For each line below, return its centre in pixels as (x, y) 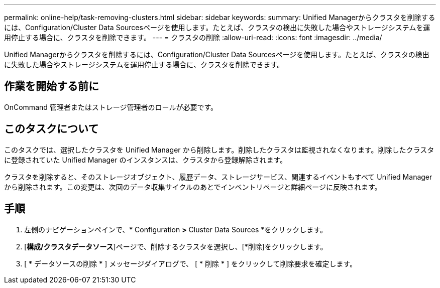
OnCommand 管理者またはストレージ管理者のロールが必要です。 (111, 107)
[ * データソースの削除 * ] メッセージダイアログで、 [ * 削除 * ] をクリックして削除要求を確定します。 (191, 263)
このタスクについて (51, 129)
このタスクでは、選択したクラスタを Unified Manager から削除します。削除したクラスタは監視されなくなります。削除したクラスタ (219, 150)
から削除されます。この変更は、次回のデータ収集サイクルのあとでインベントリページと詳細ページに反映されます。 (193, 187)
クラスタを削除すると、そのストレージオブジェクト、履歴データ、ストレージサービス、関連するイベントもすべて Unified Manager (218, 177)
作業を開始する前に (51, 86)
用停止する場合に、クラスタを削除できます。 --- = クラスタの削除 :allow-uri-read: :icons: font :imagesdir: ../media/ (193, 37)
